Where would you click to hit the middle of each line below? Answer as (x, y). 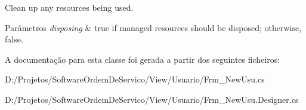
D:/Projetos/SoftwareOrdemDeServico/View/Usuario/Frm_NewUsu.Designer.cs (152, 99)
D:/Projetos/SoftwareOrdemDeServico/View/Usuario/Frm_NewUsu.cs (135, 79)
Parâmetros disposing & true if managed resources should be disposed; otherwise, (153, 27)
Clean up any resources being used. (69, 7)
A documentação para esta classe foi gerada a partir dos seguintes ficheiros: (143, 59)
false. (14, 39)
